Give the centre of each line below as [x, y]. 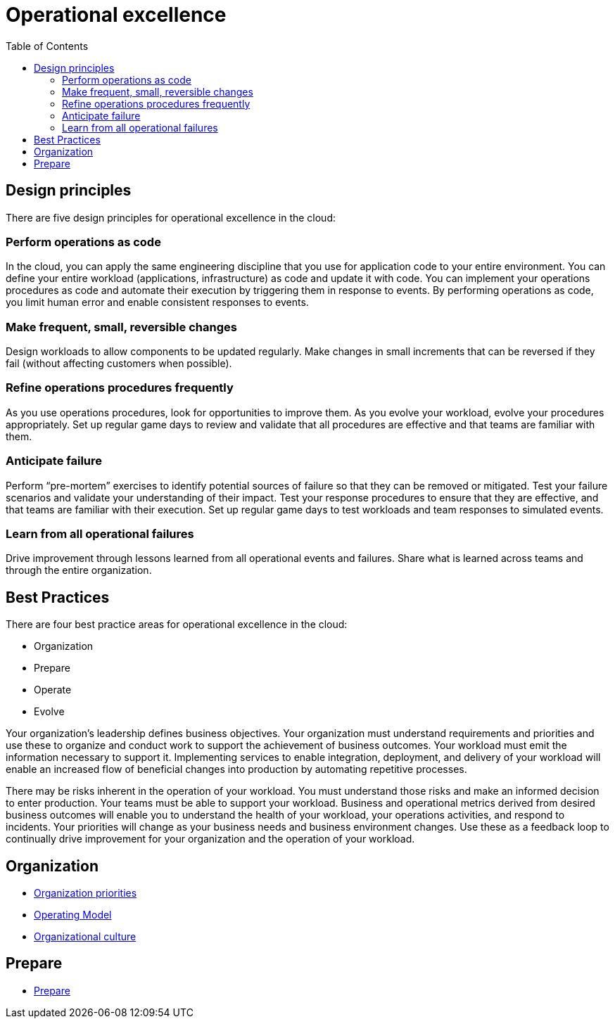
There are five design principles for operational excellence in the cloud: [171, 217]
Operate [53, 690]
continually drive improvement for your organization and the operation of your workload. [210, 839]
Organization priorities [85, 893]
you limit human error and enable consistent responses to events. [157, 302]
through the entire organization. [79, 570]
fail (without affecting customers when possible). [119, 364]
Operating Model [73, 915]
